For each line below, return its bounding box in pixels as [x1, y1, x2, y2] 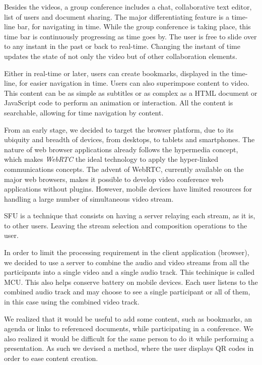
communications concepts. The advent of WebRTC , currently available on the [4, 163, 244, 174]
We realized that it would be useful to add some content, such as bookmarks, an [4, 313, 252, 324]
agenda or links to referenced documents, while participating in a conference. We [4, 323, 253, 334]
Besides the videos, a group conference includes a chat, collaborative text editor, [4, 2, 252, 12]
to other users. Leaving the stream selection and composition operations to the [4, 220, 247, 230]
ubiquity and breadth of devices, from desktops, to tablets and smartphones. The [4, 134, 255, 145]
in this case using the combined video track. [4, 296, 140, 307]
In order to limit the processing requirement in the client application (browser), [4, 247, 249, 258]
